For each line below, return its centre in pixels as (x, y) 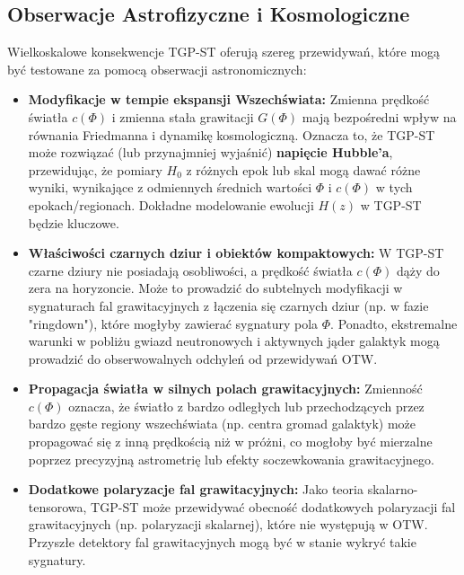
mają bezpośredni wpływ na (379, 116)
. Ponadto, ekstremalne (394, 323)
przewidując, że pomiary (95, 169)
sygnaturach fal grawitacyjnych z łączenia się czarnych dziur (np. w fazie (228, 305)
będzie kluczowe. (74, 222)
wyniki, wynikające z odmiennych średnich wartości (170, 187)
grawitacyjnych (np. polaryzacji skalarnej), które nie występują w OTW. (228, 524)
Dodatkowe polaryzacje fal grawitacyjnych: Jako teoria (196, 489)
